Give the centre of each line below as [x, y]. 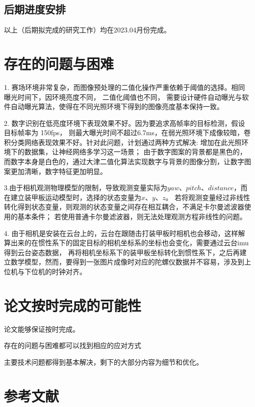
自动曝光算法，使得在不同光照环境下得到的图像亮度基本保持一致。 [117, 106]
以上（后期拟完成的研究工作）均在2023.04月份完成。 [87, 30]
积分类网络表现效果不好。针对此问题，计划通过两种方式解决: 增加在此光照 [123, 142]
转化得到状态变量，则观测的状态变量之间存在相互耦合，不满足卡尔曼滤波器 [124, 207]
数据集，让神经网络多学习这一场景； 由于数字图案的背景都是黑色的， [135, 152]
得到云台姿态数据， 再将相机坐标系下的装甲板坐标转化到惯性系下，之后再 [122, 252]
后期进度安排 [35, 9]
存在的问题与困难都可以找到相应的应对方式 [73, 345]
